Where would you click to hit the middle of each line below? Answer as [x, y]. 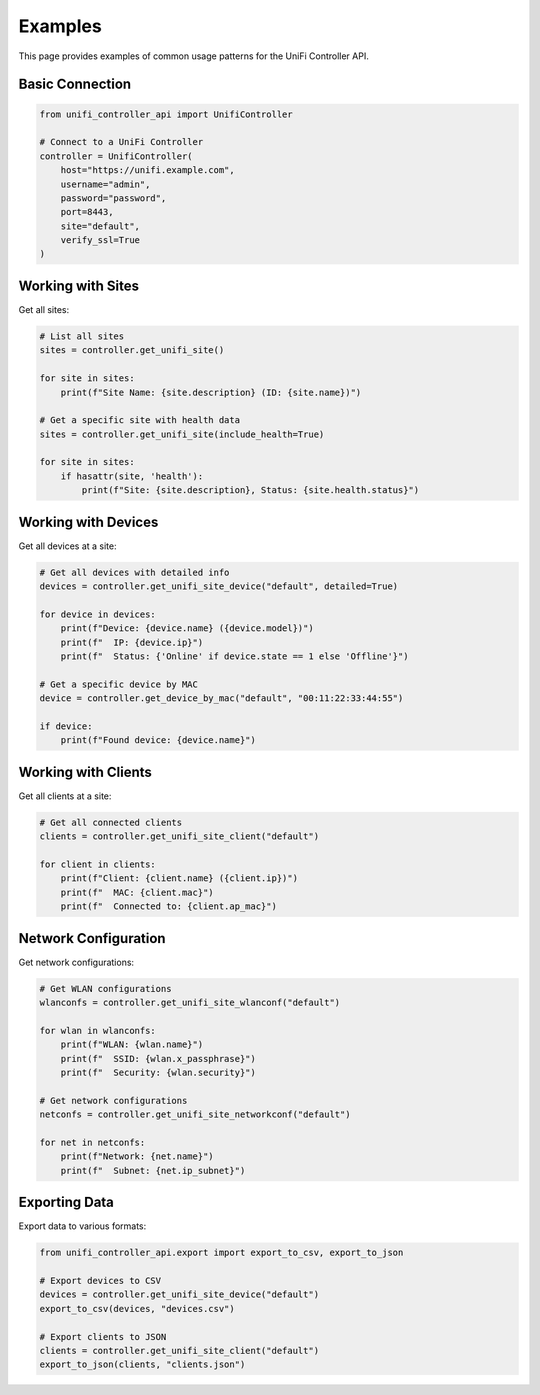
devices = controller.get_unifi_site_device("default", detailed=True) [219, 586]
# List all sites [82, 336]
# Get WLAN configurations [105, 988]
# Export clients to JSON [103, 1336]
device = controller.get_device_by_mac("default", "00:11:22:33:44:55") [221, 698]
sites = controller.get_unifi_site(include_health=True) [182, 434]
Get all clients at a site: [65, 796]
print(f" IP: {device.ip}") [132, 642]
